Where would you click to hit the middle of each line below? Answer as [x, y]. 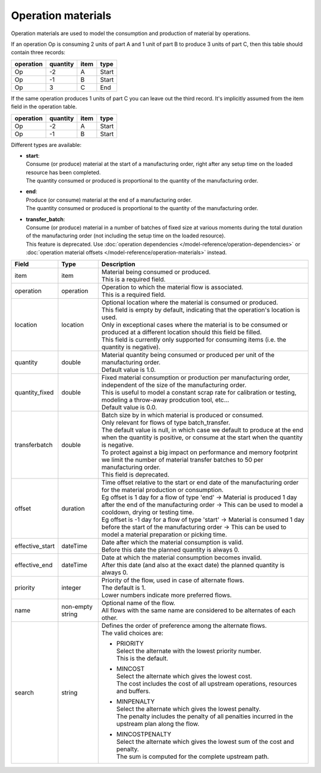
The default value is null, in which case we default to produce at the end [202, 430]
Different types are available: [46, 145]
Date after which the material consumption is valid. [172, 542]
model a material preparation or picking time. [164, 534]
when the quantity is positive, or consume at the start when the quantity [202, 437]
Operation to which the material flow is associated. [172, 287]
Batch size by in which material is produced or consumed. [182, 415]
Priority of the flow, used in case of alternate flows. [173, 580]
